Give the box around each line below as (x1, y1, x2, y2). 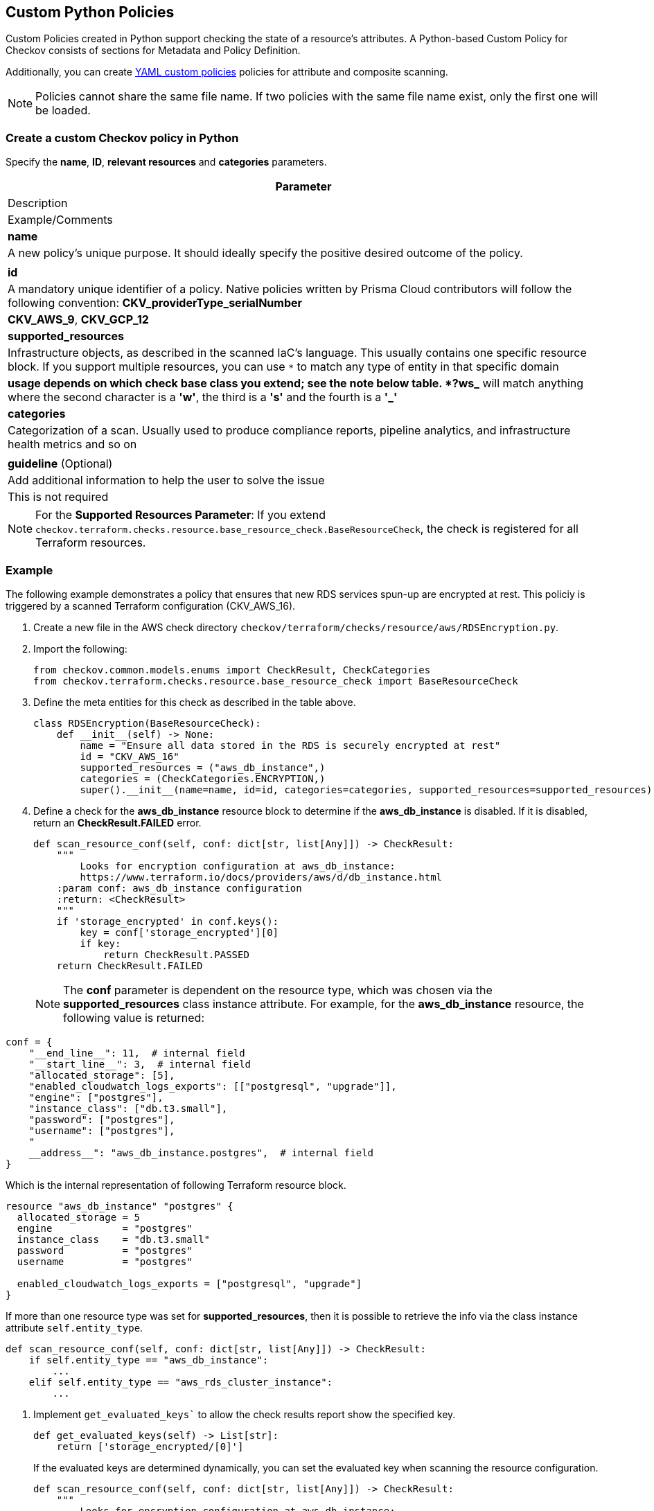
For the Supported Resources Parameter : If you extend (35, 508, 326, 522)
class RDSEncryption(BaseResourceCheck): (33, 717, 261, 729)
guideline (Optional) (8, 457, 113, 471)
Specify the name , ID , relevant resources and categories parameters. (6, 156, 327, 168)
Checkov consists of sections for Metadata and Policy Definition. (6, 44, 301, 57)
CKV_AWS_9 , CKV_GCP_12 (8, 312, 149, 327)
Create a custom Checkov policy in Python (6, 130, 239, 145)
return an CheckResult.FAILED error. (33, 816, 202, 829)
